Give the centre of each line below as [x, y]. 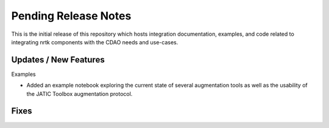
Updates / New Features [58, 60]
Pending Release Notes [71, 16]
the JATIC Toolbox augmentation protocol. [80, 93]
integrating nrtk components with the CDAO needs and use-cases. [95, 42]
